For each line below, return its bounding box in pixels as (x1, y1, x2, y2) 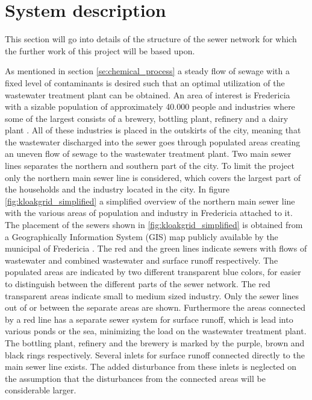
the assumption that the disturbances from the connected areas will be (5, 372, 266, 384)
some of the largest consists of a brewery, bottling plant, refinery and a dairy (5, 112, 289, 124)
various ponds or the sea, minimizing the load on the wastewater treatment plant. (5, 325, 307, 337)
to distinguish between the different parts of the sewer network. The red (5, 278, 270, 290)
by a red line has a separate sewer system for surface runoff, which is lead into (5, 313, 293, 325)
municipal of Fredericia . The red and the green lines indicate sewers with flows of (5, 242, 307, 255)
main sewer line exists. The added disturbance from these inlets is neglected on (5, 360, 296, 373)
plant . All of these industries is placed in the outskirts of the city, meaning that (5, 124, 301, 136)
